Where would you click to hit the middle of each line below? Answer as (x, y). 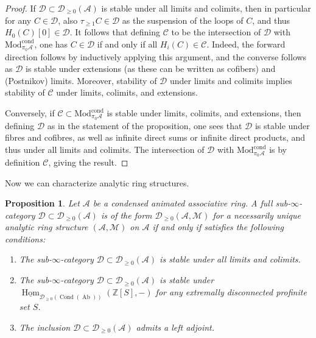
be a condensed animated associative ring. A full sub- (192, 203)
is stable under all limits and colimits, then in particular (206, 8)
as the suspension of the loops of (183, 20)
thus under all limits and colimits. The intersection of (105, 150)
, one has (51, 44)
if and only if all (127, 44)
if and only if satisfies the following (218, 227)
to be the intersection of (216, 32)
